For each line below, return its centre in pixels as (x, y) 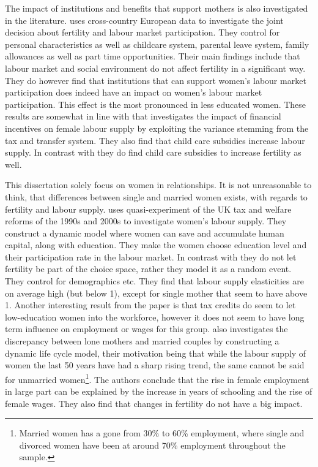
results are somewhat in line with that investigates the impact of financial (143, 116)
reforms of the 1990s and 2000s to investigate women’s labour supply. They (146, 221)
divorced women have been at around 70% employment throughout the (152, 445)
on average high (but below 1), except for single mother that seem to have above (156, 293)
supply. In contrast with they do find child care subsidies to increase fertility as (153, 152)
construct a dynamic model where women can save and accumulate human (145, 233)
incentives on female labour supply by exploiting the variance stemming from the (157, 128)
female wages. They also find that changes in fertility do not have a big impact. (154, 403)
